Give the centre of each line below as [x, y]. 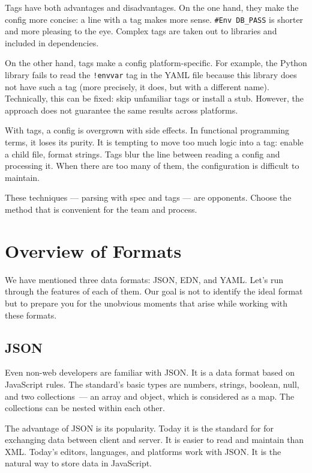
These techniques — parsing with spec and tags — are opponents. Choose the [148, 197]
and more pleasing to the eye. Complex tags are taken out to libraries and [141, 31]
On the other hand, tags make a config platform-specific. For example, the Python [156, 63]
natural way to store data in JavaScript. [79, 463]
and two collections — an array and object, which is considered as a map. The [150, 396]
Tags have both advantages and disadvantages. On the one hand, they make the [152, 7]
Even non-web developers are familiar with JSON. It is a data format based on [150, 372]
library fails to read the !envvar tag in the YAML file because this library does [151, 75]
